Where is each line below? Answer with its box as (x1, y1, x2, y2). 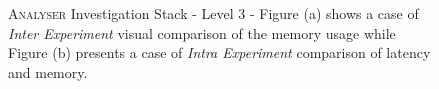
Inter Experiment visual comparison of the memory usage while (8, 22, 396, 43)
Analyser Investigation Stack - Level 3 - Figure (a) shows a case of (8, 3, 419, 23)
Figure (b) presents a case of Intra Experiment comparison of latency (8, 42, 431, 63)
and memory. (8, 61, 88, 82)
